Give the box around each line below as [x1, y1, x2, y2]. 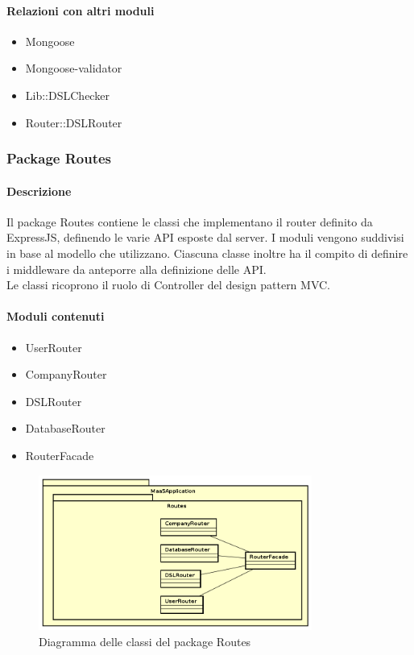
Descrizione [6, 182, 72, 199]
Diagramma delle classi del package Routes [39, 632, 251, 649]
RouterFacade [25, 446, 94, 463]
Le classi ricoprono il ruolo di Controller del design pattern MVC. [6, 276, 331, 293]
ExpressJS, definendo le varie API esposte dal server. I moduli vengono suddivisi [6, 229, 404, 246]
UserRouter [25, 338, 82, 355]
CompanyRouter [25, 366, 107, 383]
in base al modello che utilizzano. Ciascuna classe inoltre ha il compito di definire [6, 245, 408, 261]
